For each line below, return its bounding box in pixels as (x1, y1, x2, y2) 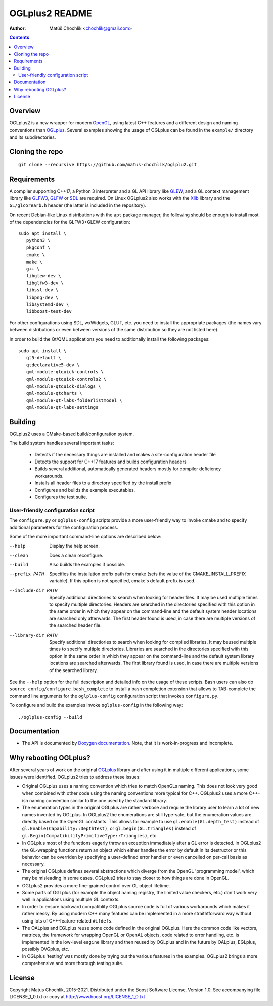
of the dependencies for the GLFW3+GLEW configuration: (9, 219, 131, 225)
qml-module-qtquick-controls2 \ (26, 376, 107, 382)
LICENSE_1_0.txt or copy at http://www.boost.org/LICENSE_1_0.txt (9, 994, 145, 1000)
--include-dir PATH (9, 588, 58, 593)
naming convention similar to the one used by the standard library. (29, 797, 167, 803)
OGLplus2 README (9, 8, 92, 19)
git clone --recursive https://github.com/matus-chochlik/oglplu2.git (18, 162, 197, 168)
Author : (9, 25, 26, 31)
